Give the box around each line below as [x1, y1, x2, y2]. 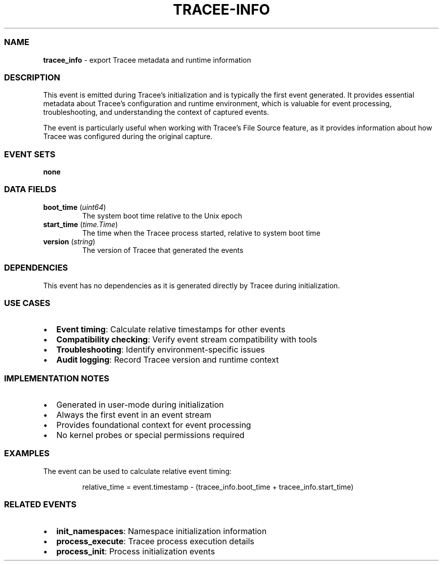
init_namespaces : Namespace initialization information [56, 526, 267, 536]
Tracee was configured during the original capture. [43, 132, 213, 141]
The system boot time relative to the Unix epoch [82, 211, 242, 220]
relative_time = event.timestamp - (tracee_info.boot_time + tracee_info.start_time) [82, 482, 354, 491]
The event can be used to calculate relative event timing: [43, 466, 232, 475]
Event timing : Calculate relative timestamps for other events [56, 324, 286, 335]
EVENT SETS [4, 149, 56, 159]
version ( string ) [43, 237, 96, 246]
